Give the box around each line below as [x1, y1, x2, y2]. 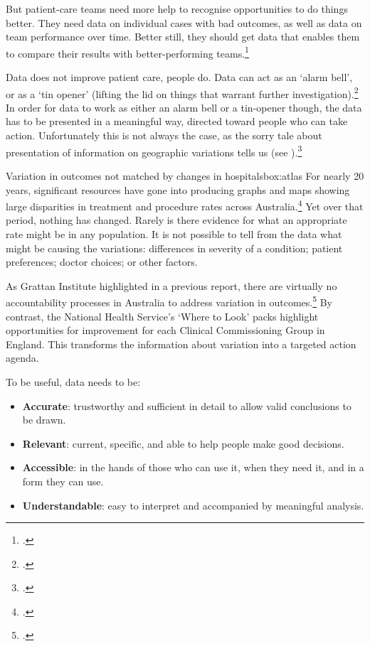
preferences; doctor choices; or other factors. [6, 254, 198, 269]
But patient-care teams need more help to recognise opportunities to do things [6, 1, 348, 16]
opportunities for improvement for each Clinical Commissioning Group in [6, 323, 325, 338]
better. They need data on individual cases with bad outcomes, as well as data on [6, 15, 362, 30]
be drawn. [22, 412, 66, 427]
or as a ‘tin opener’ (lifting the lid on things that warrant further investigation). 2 [6, 84, 359, 101]
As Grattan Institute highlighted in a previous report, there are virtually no [6, 278, 337, 293]
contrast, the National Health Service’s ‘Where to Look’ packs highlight [6, 308, 319, 323]
